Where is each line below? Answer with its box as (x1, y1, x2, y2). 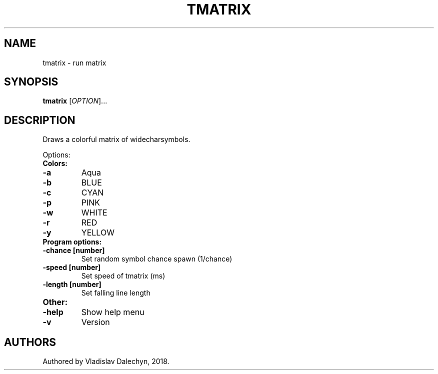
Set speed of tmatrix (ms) (81, 271, 165, 280)
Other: (42, 297, 67, 307)
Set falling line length (81, 288, 150, 297)
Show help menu (81, 307, 144, 317)
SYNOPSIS (4, 75, 58, 88)
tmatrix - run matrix (42, 58, 106, 67)
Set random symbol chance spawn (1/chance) (81, 254, 232, 263)
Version (81, 317, 110, 327)
